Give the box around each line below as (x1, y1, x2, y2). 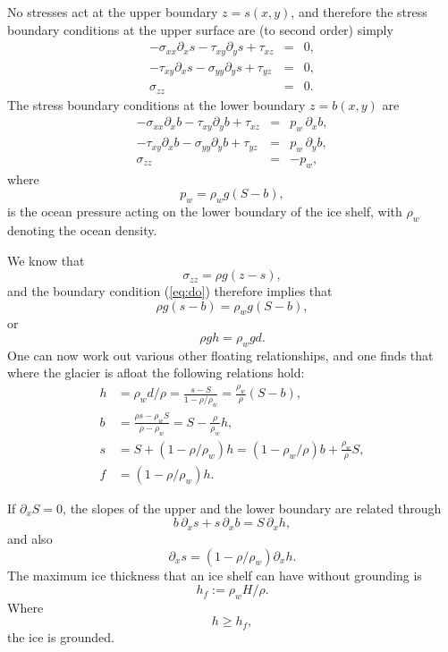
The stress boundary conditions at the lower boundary (7, 95, 306, 114)
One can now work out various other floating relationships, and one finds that (7, 345, 434, 364)
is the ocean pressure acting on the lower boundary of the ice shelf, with (7, 202, 402, 221)
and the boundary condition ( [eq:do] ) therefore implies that (7, 282, 333, 301)
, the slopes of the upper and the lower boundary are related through (63, 498, 442, 517)
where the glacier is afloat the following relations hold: (7, 363, 305, 382)
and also (7, 529, 53, 547)
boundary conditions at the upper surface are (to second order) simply (7, 20, 393, 38)
